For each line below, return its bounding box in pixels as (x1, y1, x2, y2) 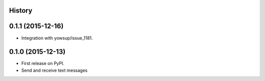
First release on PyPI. (21, 61, 65, 66)
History (9, 6, 33, 15)
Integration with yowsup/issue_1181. (21, 35, 93, 41)
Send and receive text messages (21, 67, 88, 73)
